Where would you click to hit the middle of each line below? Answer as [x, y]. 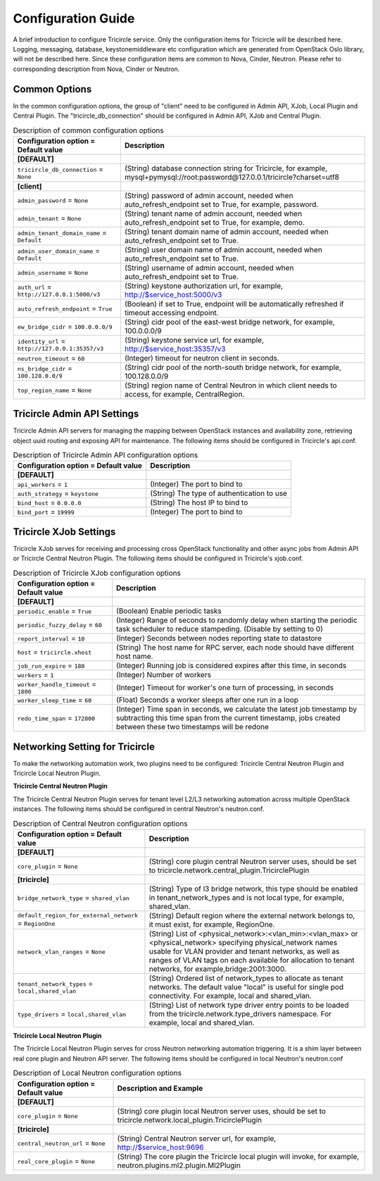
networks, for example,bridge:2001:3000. [217, 969]
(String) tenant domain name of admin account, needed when [226, 231]
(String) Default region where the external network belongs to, [252, 915]
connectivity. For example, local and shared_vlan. [230, 996]
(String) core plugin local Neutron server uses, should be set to [222, 1111]
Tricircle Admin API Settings [76, 414]
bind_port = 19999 [46, 512]
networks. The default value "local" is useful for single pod [246, 987]
